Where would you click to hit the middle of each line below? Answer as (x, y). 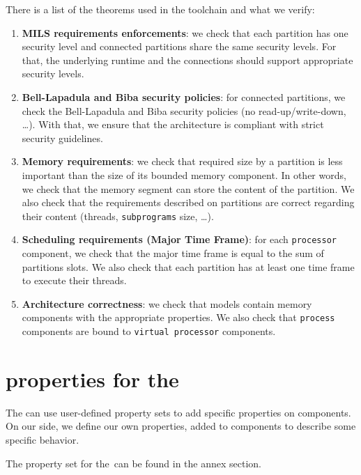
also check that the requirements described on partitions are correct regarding (188, 202)
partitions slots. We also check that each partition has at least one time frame (188, 266)
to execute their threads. (74, 280)
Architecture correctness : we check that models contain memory (167, 303)
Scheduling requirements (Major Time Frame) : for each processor (179, 239)
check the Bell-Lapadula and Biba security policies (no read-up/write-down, (184, 110)
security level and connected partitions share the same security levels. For (179, 46)
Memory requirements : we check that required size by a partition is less (182, 161)
